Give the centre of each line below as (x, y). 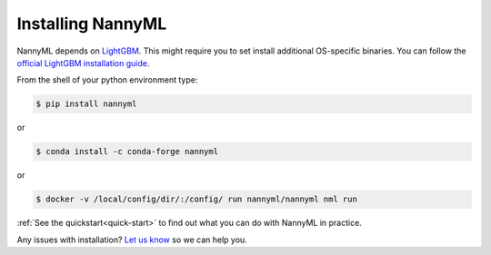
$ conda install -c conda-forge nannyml (127, 152)
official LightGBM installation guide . (83, 63)
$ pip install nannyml (86, 104)
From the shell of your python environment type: (107, 80)
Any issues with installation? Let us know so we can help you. (132, 240)
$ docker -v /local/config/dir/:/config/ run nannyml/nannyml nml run (197, 199)
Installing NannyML (92, 24)
